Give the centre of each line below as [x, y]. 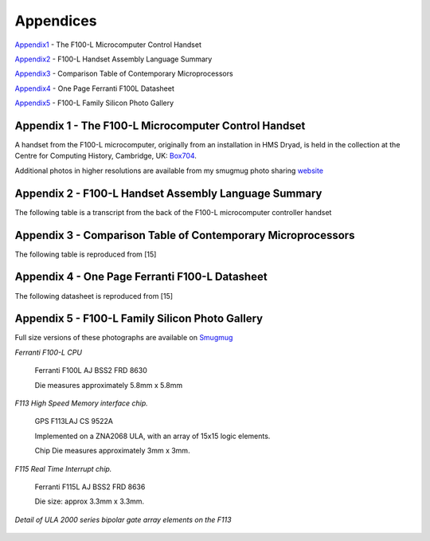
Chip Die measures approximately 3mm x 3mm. [112, 451]
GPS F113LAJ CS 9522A [74, 421]
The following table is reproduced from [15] [86, 254]
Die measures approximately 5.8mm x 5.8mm [109, 385]
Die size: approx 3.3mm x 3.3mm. [90, 501]
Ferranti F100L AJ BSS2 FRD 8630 [91, 370]
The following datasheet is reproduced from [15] [94, 296]
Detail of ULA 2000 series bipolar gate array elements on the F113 [123, 519]
